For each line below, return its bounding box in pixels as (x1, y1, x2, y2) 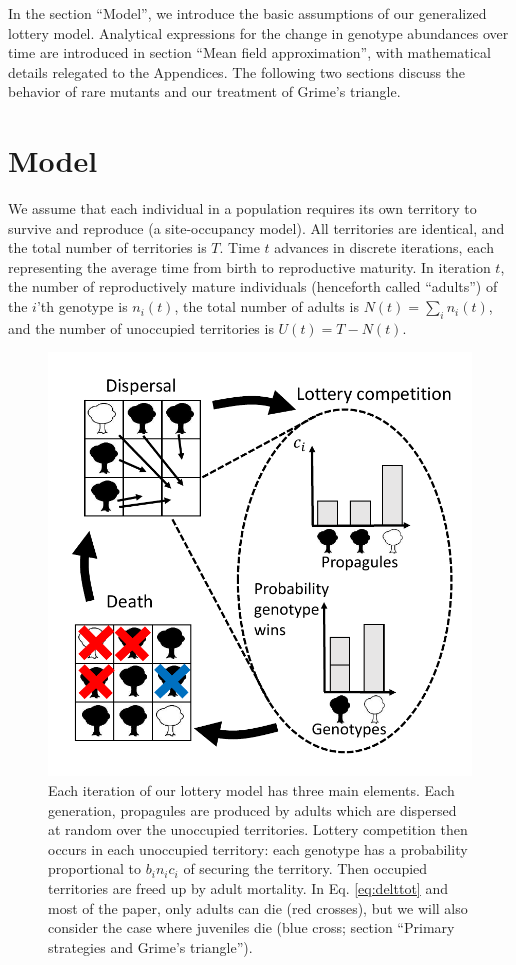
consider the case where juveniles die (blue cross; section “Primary (48, 917, 455, 938)
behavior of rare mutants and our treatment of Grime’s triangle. (8, 81, 401, 102)
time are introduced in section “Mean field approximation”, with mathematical (8, 42, 491, 63)
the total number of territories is (8, 237, 207, 258)
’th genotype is (36, 296, 128, 317)
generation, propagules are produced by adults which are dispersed (48, 799, 457, 820)
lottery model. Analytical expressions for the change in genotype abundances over (8, 22, 509, 43)
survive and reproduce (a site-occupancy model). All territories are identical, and (8, 217, 505, 238)
